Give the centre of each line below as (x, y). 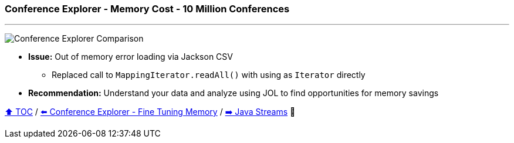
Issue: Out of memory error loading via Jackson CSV (131, 57)
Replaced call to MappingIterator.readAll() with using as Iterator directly (209, 75)
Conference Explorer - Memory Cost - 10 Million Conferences (147, 9)
